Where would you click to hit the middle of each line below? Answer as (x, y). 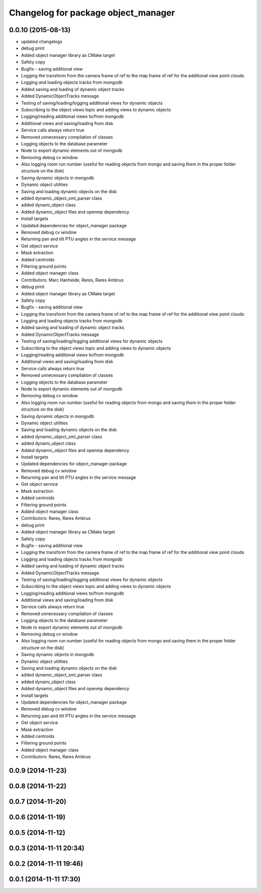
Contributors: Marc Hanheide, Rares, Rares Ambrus (72, 280)
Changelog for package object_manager (92, 13)
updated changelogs (42, 42)
